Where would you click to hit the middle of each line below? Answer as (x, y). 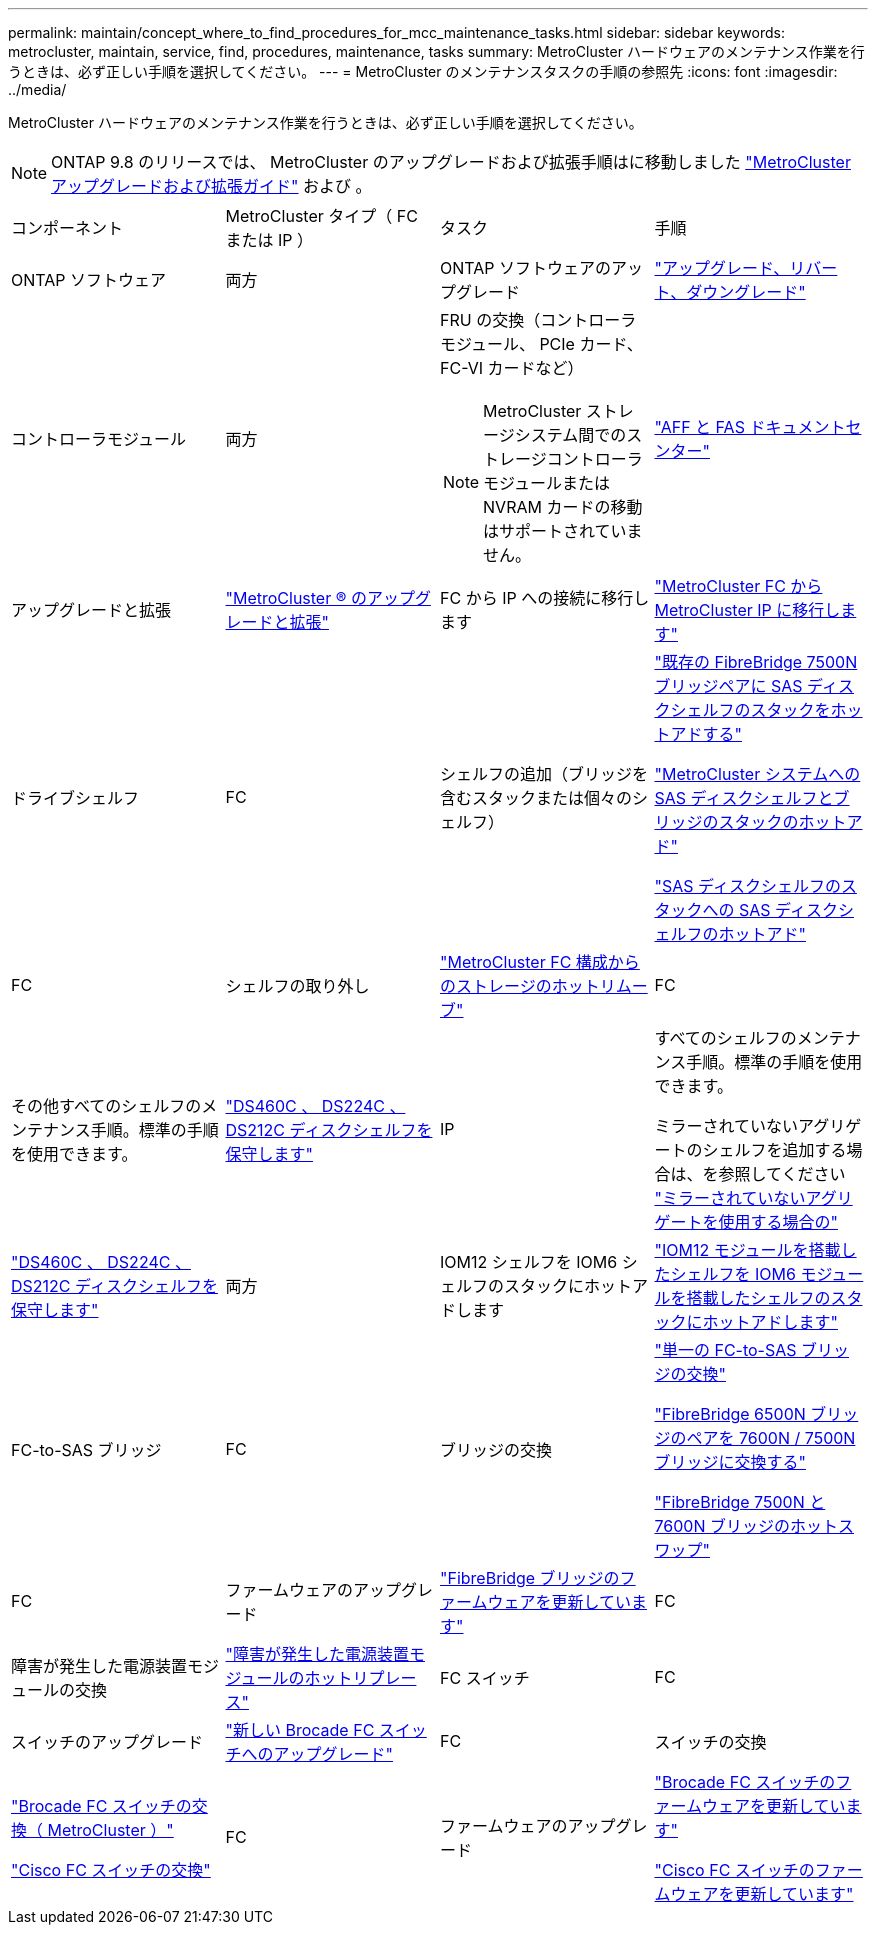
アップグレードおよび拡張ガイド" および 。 (211, 186)
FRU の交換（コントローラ (538, 320)
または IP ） (269, 240)
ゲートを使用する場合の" (746, 1222)
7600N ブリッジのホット (746, 1526)
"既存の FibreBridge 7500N (756, 662)
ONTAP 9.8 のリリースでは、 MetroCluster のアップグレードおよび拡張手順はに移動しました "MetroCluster (451, 162)
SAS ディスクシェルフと (744, 798)
